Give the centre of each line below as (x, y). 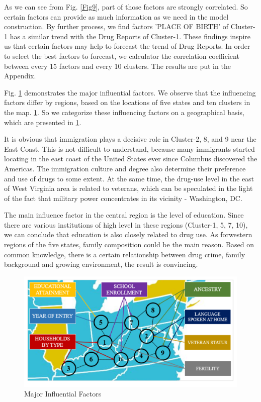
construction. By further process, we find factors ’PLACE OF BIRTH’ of (116, 26)
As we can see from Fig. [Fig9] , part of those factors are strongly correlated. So (126, 7)
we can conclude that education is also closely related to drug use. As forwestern (128, 234)
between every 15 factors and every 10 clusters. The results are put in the (117, 66)
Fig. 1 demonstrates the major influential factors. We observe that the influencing (130, 92)
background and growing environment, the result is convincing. (101, 264)
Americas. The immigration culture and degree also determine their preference (125, 168)
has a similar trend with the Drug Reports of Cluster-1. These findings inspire (130, 36)
